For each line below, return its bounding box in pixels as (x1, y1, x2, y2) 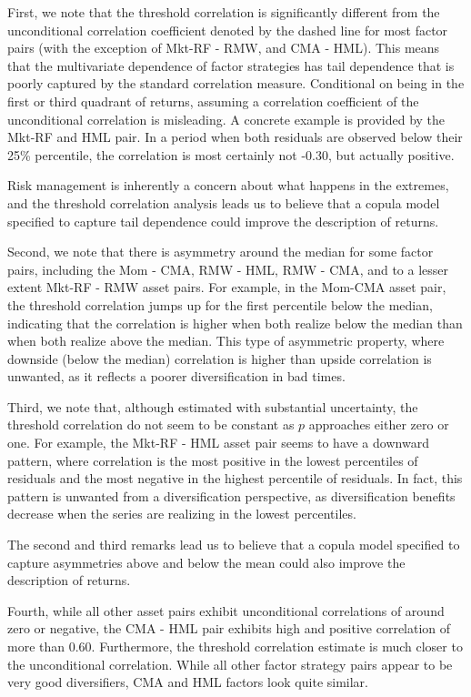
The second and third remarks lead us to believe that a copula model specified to (7, 535, 460, 554)
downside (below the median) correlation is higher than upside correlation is (7, 348, 432, 368)
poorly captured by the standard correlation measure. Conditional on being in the (7, 74, 465, 93)
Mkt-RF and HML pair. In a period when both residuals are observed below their (7, 127, 463, 146)
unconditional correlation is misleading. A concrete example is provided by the (7, 109, 446, 128)
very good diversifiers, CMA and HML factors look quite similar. (7, 672, 368, 692)
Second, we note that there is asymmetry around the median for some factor (7, 242, 434, 261)
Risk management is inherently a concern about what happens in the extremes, (7, 176, 449, 195)
